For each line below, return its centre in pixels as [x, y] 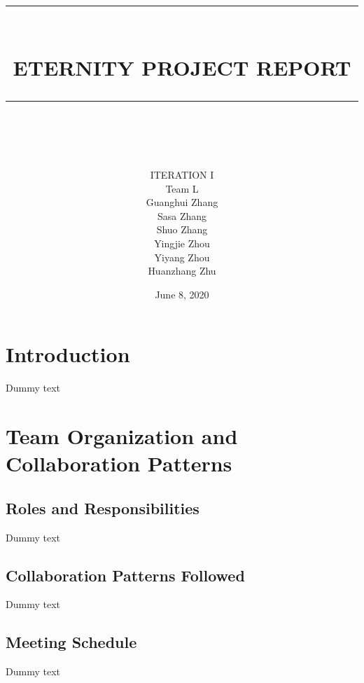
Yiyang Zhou [182, 257]
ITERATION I [182, 174]
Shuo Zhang [182, 229]
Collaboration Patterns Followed [125, 575]
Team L [182, 188]
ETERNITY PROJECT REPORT [182, 67]
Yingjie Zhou [182, 243]
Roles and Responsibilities [103, 508]
